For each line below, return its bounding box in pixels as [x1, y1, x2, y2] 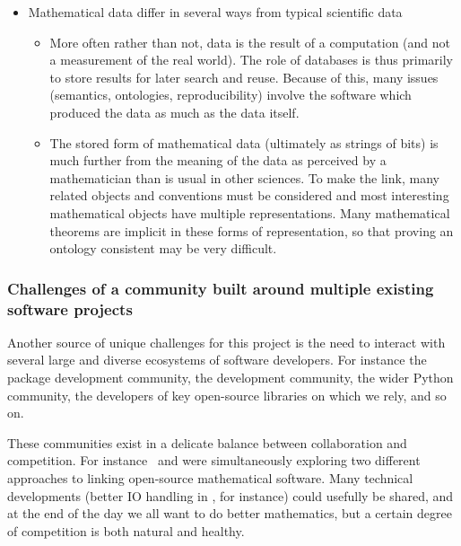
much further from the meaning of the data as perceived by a [49, 151, 387, 170]
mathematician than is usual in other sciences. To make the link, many [49, 168, 439, 187]
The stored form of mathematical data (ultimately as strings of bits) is [49, 133, 439, 152]
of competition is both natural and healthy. [7, 521, 245, 540]
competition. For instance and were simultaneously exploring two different [7, 451, 421, 470]
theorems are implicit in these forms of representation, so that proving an [49, 221, 454, 240]
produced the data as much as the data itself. [49, 102, 300, 121]
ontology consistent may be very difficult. [49, 239, 277, 258]
